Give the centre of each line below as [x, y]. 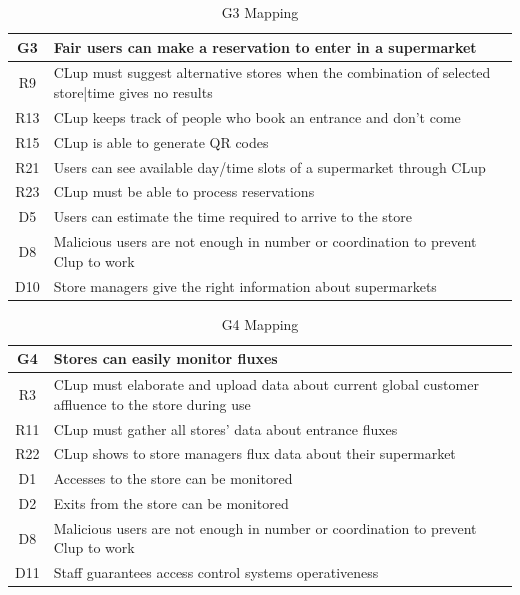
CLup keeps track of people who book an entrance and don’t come [257, 116]
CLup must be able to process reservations [184, 191]
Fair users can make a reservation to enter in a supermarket [265, 46]
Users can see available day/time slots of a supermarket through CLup [269, 166]
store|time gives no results [133, 92]
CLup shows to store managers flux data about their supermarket [254, 453]
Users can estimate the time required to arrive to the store [232, 216]
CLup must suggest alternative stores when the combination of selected [272, 72]
